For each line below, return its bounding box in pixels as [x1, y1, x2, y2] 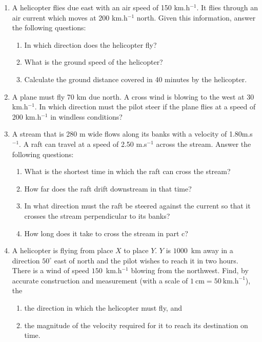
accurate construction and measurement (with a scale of [12, 275, 188, 286]
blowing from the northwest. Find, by [131, 265, 249, 276]
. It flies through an [196, 2, 258, 12]
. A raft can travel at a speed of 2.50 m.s [19, 138, 147, 149]
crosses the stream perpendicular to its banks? [24, 210, 170, 221]
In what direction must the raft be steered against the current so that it [24, 200, 251, 211]
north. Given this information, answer [136, 12, 256, 23]
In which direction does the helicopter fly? [24, 39, 157, 50]
